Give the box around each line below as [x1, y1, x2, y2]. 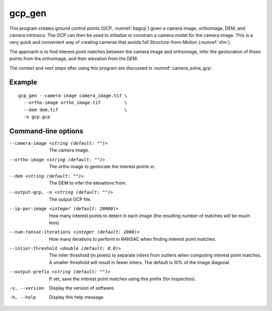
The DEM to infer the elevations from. [49, 180, 127, 186]
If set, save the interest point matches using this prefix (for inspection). [49, 276, 196, 282]
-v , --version [9, 285, 44, 291]
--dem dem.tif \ [23, 107, 127, 113]
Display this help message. [49, 294, 105, 300]
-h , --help [9, 294, 36, 300]
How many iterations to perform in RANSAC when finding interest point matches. [49, 236, 217, 242]
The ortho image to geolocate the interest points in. [49, 164, 156, 170]
